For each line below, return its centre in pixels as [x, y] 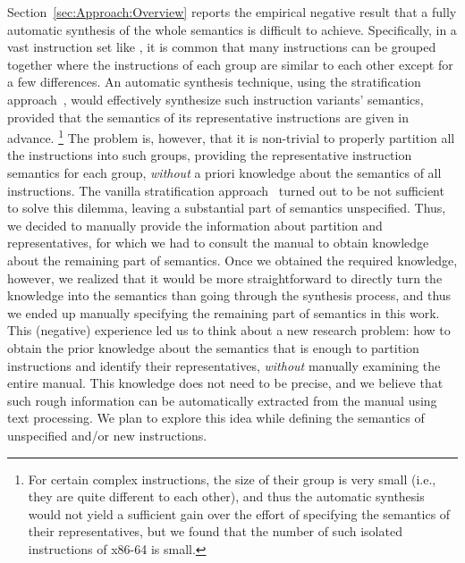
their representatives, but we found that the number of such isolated [215, 531]
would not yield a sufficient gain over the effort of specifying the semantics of [239, 513]
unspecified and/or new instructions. [107, 435]
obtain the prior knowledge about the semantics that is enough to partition [213, 347]
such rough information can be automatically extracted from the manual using [222, 400]
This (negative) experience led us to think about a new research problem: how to [229, 330]
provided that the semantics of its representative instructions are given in [208, 117]
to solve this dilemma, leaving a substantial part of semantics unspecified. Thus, [227, 208]
